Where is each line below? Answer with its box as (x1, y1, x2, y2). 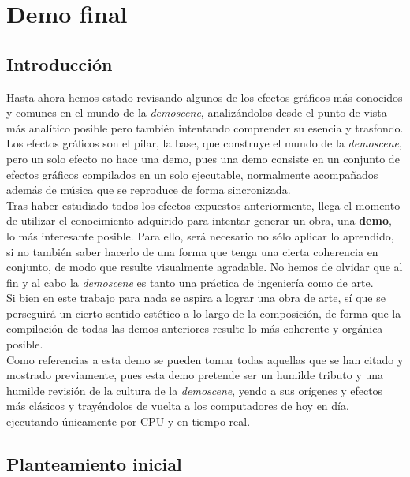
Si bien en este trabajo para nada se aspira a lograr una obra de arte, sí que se (6, 289, 386, 306)
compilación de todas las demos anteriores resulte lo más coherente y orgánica (6, 320, 383, 337)
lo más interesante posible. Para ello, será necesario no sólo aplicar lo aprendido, (6, 227, 394, 244)
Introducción (6, 51, 113, 76)
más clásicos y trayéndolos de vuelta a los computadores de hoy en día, (6, 397, 349, 414)
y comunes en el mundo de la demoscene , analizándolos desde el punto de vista (6, 104, 387, 121)
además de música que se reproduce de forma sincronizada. (6, 181, 291, 198)
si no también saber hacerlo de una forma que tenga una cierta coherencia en (6, 243, 378, 259)
